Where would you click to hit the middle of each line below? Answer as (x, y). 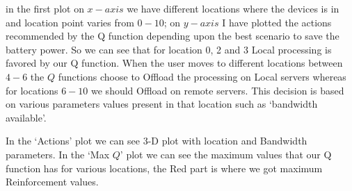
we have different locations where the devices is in (233, 8)
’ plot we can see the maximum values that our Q (226, 154)
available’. (26, 117)
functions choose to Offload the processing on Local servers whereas (202, 76)
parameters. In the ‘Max (58, 154)
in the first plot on (45, 8)
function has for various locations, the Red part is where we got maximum (164, 168)
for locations (32, 90)
